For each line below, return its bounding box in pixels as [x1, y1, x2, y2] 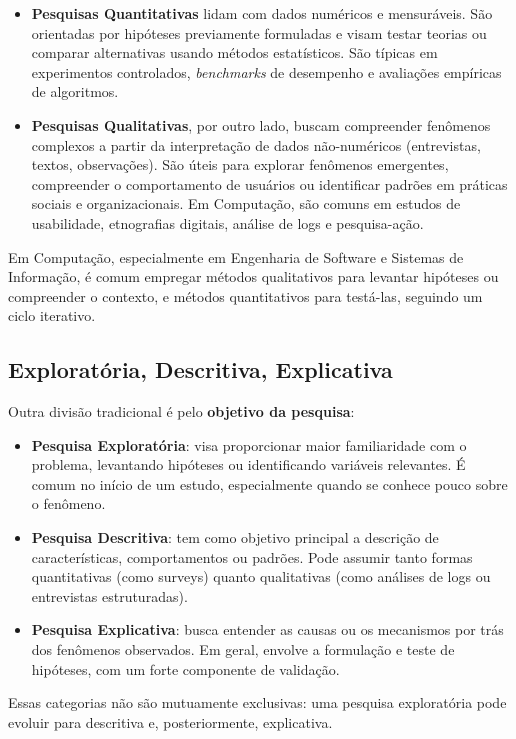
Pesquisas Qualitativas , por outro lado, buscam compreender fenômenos [31, 114, 491, 135]
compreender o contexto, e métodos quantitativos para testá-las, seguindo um [8, 285, 483, 306]
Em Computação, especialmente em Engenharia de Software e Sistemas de [8, 246, 464, 267]
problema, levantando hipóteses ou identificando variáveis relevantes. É [31, 454, 466, 475]
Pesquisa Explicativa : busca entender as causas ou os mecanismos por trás [31, 619, 504, 640]
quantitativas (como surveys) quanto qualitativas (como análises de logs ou [31, 566, 491, 587]
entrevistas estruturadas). [31, 585, 188, 606]
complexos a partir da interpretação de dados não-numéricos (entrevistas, [31, 134, 481, 155]
